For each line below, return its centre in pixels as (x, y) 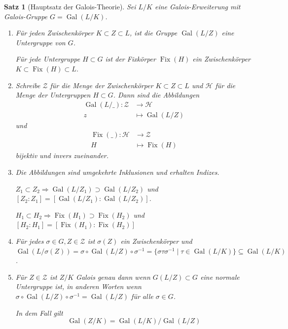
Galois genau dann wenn (113, 277)
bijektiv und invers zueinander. (62, 155)
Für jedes (30, 241)
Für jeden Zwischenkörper (54, 33)
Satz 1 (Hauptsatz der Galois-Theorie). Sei (70, 6)
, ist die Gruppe (154, 33)
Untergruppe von (40, 42)
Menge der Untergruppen (53, 95)
